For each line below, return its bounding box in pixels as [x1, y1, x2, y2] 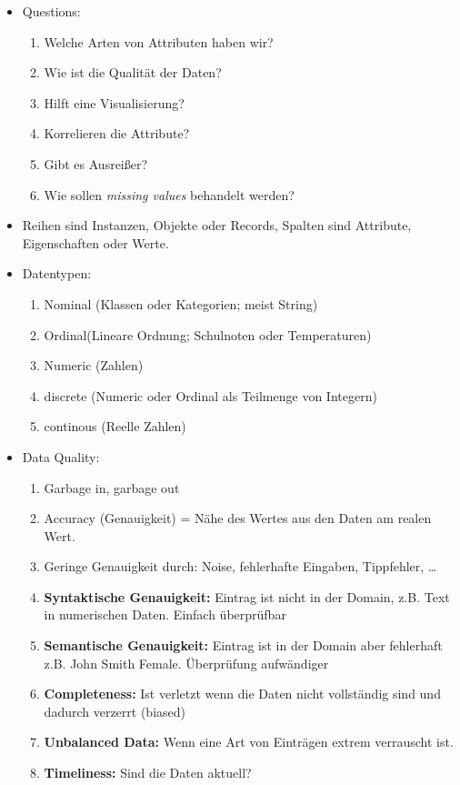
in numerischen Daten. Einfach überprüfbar [44, 605, 286, 624]
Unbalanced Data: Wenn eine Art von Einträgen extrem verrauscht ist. [44, 732, 454, 751]
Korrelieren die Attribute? [44, 124, 190, 143]
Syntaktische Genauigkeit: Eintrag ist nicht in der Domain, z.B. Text [44, 587, 450, 606]
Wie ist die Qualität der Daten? [44, 63, 222, 82]
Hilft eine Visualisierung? [44, 93, 185, 112]
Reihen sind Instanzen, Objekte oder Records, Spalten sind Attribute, [22, 216, 412, 235]
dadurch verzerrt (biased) [44, 701, 186, 720]
